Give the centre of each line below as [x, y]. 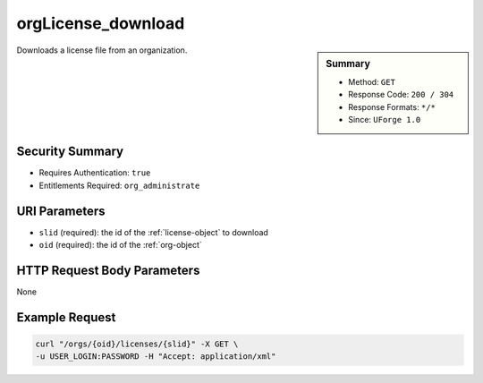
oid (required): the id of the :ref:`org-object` [121, 245]
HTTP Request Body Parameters [108, 270]
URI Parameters [61, 211]
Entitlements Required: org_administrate [119, 185]
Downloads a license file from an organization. [102, 50]
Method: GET [372, 81]
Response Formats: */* [392, 106]
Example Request [66, 317]
